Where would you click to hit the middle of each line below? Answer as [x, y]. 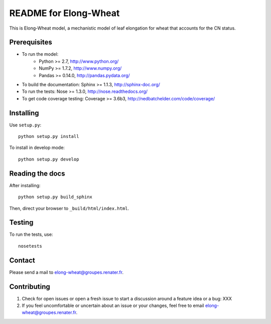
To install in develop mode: [37, 147]
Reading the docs [37, 173]
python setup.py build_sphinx [55, 197]
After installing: [25, 185]
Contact [22, 260]
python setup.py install [49, 136]
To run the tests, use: [31, 234]
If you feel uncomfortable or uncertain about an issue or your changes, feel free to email [113, 305]
